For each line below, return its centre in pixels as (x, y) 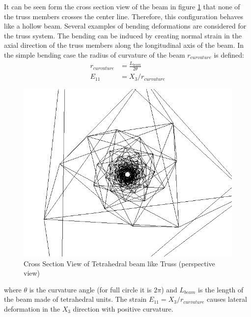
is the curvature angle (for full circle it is (90, 289)
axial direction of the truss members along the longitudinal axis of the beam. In (124, 45)
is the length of (221, 289)
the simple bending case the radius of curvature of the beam (95, 54)
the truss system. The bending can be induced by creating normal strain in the (123, 35)
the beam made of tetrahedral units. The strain (75, 299)
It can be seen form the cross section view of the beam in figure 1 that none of (122, 6)
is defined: (229, 54)
